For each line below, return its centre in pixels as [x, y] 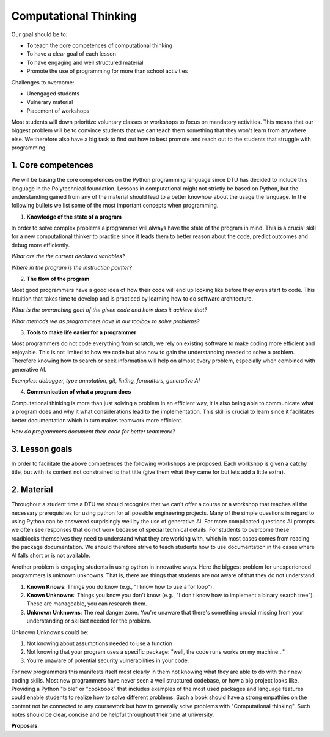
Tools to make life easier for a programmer [82, 332]
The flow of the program [58, 279]
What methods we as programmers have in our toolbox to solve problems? [105, 321]
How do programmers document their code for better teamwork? [93, 431]
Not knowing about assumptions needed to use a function [100, 643]
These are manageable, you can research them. [87, 604]
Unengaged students [53, 93]
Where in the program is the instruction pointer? [72, 267]
